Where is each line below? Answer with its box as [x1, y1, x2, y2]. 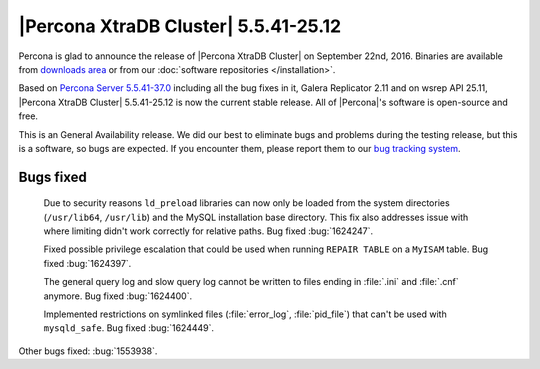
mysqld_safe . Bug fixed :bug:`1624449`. [43, 322, 215, 334]
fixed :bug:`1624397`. [43, 257, 132, 269]
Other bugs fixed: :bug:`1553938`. [18, 345, 158, 357]
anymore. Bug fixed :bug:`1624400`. [43, 290, 193, 302]
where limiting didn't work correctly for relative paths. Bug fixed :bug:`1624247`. [43, 225, 374, 237]
